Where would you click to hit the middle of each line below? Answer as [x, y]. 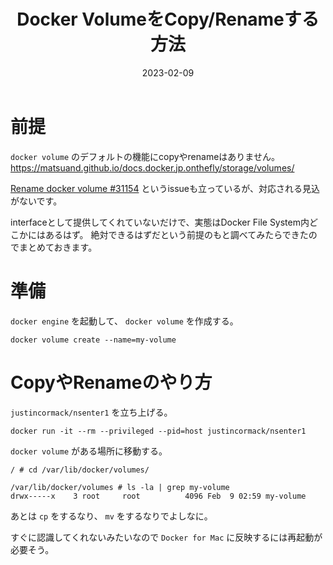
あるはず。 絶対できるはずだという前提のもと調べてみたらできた [176, 234]
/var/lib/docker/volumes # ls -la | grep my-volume [120, 487]
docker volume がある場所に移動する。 [89, 451]
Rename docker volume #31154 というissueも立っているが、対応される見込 [165, 188]
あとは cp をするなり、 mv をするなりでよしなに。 [111, 516]
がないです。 [36, 201]
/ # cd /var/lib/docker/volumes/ [80, 470]
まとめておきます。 [58, 247]
